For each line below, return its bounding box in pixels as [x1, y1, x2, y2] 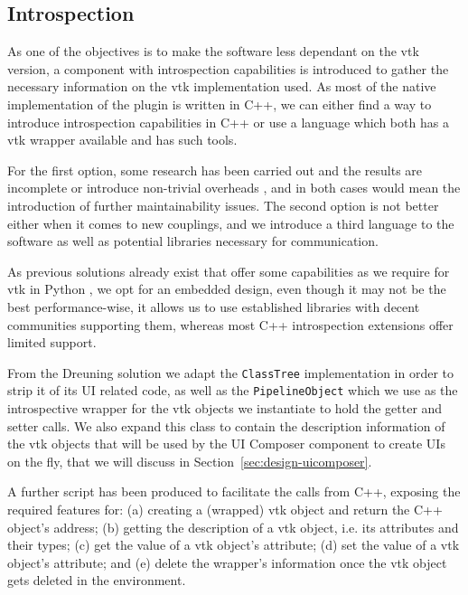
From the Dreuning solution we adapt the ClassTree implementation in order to [7, 363, 454, 382]
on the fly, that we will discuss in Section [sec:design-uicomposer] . [7, 451, 372, 470]
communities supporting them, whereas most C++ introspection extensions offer [7, 315, 454, 334]
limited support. [7, 333, 97, 352]
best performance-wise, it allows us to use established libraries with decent [7, 297, 420, 316]
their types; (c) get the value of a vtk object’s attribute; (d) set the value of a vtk [7, 535, 460, 554]
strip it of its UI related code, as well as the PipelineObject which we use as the [7, 381, 458, 400]
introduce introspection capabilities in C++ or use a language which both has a [7, 112, 449, 131]
